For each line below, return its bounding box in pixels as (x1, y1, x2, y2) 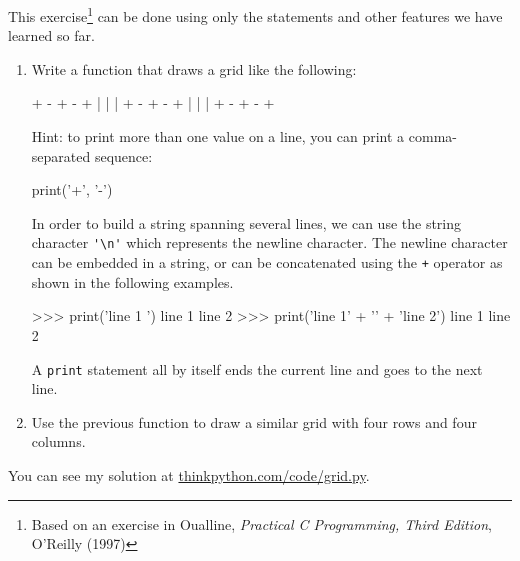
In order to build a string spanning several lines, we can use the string (31, 212, 462, 233)
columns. (31, 431, 86, 452)
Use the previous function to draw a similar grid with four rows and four (31, 411, 477, 432)
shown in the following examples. (31, 271, 234, 292)
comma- (408, 126, 457, 147)
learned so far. (8, 25, 95, 46)
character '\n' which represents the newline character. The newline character (31, 232, 508, 253)
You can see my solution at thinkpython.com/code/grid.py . (8, 464, 370, 485)
